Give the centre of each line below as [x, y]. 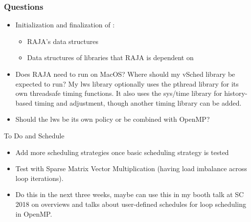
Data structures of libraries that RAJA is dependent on [110, 57]
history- [236, 93]
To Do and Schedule [34, 135]
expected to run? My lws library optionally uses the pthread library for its [127, 83]
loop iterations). [39, 178]
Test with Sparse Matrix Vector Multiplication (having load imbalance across [131, 168]
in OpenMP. [34, 213]
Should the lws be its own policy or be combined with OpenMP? [113, 119]
